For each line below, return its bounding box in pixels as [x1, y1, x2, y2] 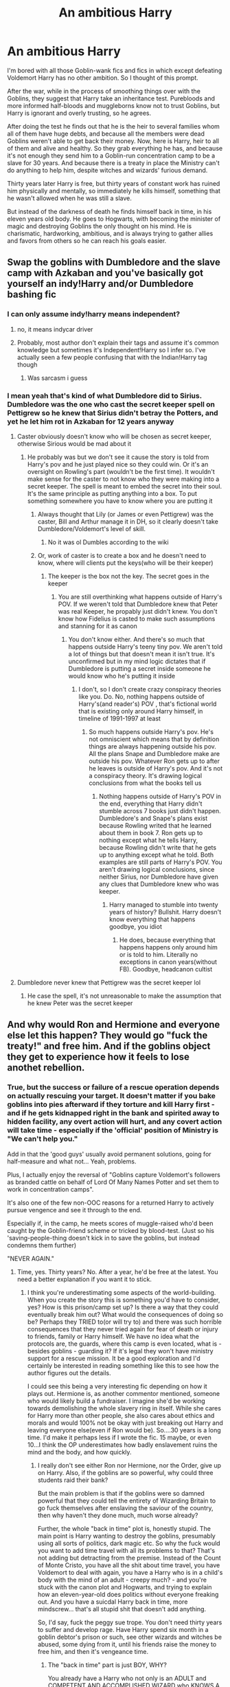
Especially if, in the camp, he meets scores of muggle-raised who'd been [7, 1219, 214, 1227]
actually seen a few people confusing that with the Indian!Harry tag [16, 353, 207, 361]
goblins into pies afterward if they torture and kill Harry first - [7, 1099, 215, 1109]
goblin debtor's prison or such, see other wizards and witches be [37, 1633, 222, 1641]
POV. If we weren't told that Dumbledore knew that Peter [58, 600, 218, 608]
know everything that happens [108, 915, 196, 923]
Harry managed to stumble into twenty [108, 900, 218, 909]
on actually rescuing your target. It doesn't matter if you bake [7, 1091, 216, 1101]
